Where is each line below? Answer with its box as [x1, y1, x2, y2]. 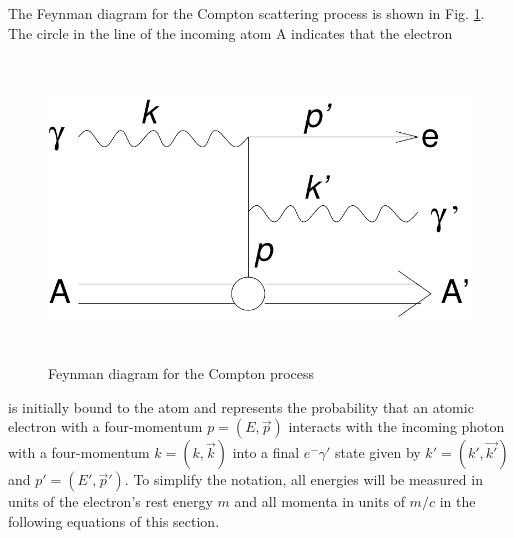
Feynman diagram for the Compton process [48, 363, 315, 384]
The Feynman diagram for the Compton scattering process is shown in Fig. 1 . [8, 3, 485, 23]
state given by [335, 442, 421, 463]
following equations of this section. [8, 510, 220, 531]
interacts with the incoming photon [288, 416, 505, 437]
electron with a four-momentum [8, 416, 203, 437]
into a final [232, 442, 300, 463]
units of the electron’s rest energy [8, 491, 213, 512]
